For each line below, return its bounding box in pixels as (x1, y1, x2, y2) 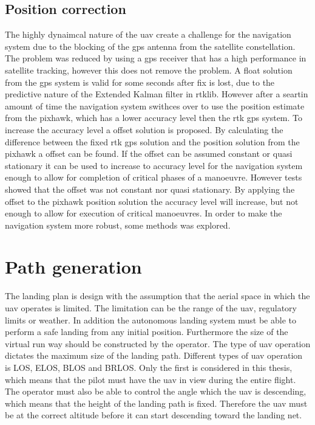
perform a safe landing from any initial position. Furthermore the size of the (5, 325, 288, 338)
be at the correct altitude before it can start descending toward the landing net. (5, 409, 302, 421)
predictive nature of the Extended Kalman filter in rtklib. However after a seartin (5, 88, 308, 100)
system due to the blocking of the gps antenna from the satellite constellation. (5, 40, 296, 52)
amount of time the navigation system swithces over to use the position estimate (5, 99, 305, 112)
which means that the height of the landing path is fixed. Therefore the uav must (5, 396, 308, 409)
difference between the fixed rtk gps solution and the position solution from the (5, 135, 300, 148)
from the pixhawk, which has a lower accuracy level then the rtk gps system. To (5, 111, 303, 124)
